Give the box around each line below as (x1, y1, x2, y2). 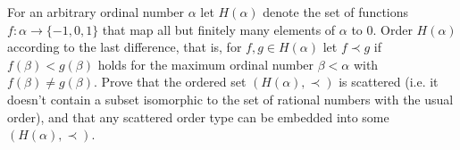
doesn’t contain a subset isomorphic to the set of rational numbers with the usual (7, 89, 454, 108)
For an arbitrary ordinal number (7, 3, 185, 21)
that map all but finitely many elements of (102, 20, 336, 38)
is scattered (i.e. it (339, 72, 439, 91)
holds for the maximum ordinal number (97, 54, 314, 73)
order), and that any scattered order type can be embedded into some (7, 107, 389, 126)
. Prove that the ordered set (94, 72, 247, 91)
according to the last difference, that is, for (7, 37, 242, 56)
